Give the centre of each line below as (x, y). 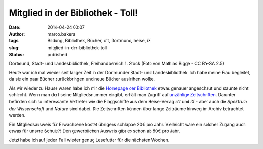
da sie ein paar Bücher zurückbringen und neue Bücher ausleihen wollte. (82, 79)
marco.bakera (61, 34)
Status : (17, 55)
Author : (17, 34)
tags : (14, 41)
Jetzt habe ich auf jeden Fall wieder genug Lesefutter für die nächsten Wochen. (89, 140)
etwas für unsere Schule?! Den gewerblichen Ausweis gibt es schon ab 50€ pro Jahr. (94, 131)
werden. (17, 115)
